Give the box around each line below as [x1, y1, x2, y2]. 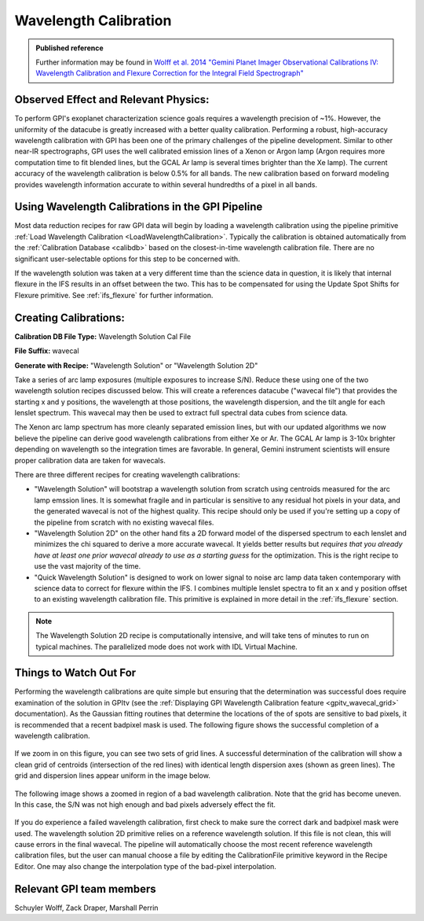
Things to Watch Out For [14, 666, 137, 680]
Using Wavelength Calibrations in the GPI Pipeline [14, 201, 263, 214]
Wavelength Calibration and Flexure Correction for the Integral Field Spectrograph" [35, 68, 304, 78]
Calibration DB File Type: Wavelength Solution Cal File [14, 331, 192, 341]
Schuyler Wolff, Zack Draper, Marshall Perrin [14, 903, 159, 912]
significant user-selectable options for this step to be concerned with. [14, 254, 240, 263]
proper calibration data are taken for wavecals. [14, 455, 166, 465]
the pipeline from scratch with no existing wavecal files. [34, 518, 214, 527]
